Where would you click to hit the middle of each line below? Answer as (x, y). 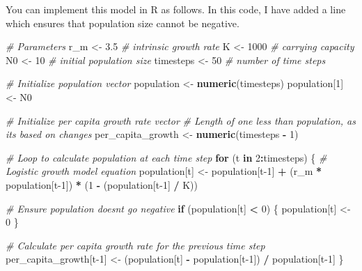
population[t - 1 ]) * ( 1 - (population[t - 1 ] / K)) (102, 184)
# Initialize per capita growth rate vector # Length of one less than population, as (181, 120)
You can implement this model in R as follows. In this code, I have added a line (176, 9)
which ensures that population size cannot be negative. (123, 23)
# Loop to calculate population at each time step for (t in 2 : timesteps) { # (166, 157)
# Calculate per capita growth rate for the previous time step (135, 245)
